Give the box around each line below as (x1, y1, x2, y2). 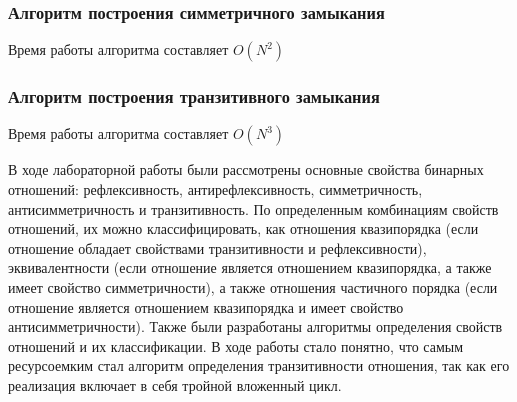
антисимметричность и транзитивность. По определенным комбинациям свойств (8, 198, 499, 219)
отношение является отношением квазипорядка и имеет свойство (8, 296, 404, 317)
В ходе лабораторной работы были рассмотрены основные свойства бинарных (8, 159, 484, 180)
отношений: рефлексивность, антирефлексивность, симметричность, (8, 179, 423, 200)
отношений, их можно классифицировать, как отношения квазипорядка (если (8, 218, 479, 239)
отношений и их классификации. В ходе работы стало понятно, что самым (8, 335, 464, 356)
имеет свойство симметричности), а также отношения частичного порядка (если (8, 277, 498, 297)
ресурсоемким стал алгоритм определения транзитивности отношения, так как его (8, 355, 510, 376)
